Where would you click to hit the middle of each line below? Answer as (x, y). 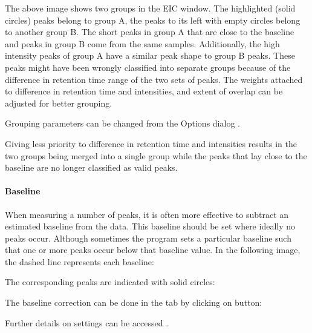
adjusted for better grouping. (59, 103)
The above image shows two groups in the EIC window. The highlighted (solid (150, 8)
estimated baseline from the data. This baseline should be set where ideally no (150, 226)
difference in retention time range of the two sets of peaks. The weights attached (154, 79)
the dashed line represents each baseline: (80, 261)
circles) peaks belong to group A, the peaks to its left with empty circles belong (153, 20)
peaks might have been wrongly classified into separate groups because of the (148, 67)
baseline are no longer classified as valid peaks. (91, 167)
